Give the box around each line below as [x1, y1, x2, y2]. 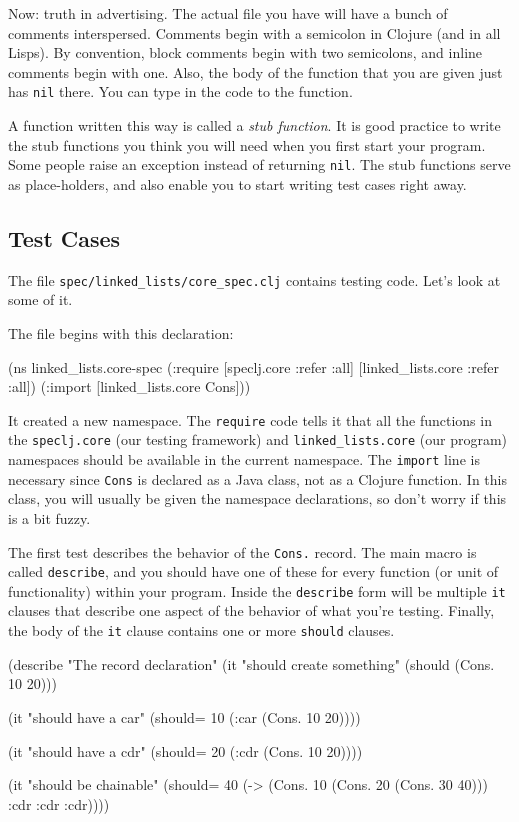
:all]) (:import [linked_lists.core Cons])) [8, 376, 251, 397]
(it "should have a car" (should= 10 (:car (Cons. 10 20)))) [8, 706, 361, 727]
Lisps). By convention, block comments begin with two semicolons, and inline [8, 42, 483, 63]
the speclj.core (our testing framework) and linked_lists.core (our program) [8, 429, 508, 450]
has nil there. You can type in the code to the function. [8, 81, 353, 102]
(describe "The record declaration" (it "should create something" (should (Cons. [8, 653, 495, 674]
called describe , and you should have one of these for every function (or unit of [8, 561, 499, 582]
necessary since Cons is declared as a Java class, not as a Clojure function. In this [8, 468, 507, 489]
